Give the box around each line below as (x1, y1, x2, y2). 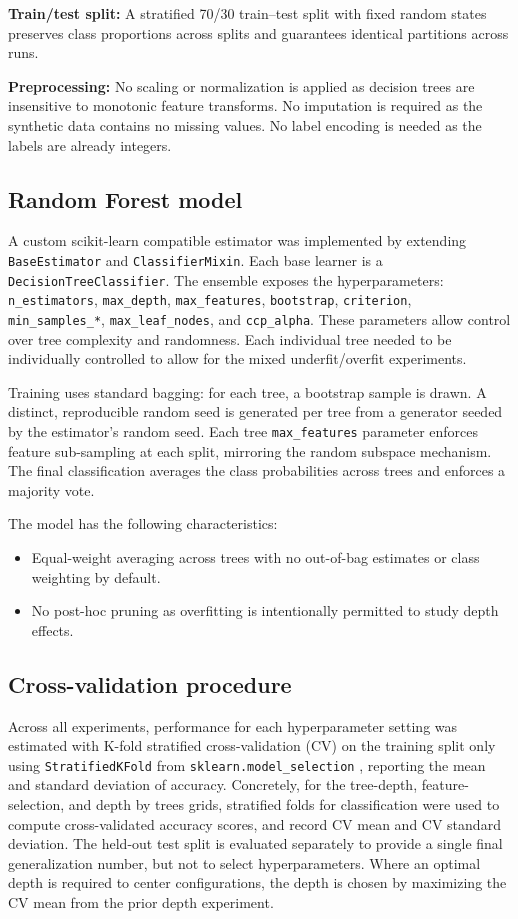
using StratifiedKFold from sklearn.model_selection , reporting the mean (8, 754, 486, 775)
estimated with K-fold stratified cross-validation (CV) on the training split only (8, 735, 496, 756)
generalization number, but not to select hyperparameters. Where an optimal (8, 852, 481, 873)
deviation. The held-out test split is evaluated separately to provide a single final (8, 833, 503, 854)
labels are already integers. (8, 134, 172, 155)
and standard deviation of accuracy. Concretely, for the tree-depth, (8, 774, 418, 795)
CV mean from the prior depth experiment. (8, 891, 274, 912)
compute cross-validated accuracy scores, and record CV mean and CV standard (8, 813, 501, 834)
